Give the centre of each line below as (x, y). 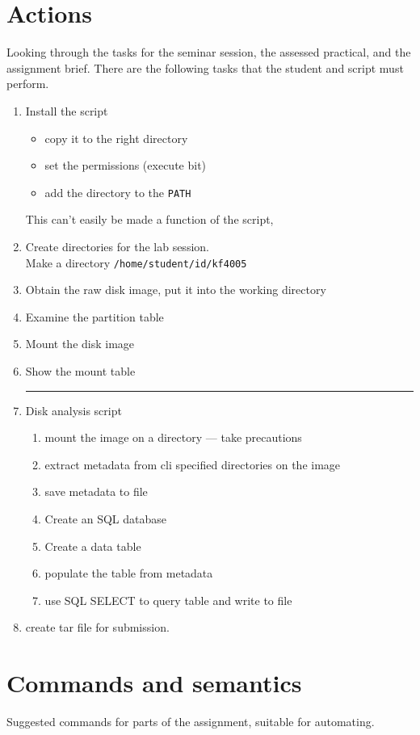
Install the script (67, 110)
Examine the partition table (94, 316)
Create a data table (93, 546)
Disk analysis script (73, 410)
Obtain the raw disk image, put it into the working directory (176, 290)
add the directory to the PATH (118, 192)
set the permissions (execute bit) (126, 165)
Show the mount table (80, 370)
